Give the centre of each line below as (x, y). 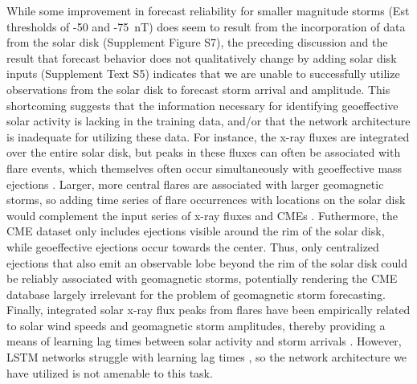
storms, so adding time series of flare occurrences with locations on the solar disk (206, 200)
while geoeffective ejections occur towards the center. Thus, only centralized (193, 246)
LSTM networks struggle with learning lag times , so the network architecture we (207, 357)
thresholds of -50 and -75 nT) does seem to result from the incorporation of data (206, 26)
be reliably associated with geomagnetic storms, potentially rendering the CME (202, 278)
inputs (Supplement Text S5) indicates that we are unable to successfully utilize (203, 74)
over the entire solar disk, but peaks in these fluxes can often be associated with (204, 152)
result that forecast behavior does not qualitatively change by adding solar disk (202, 57)
